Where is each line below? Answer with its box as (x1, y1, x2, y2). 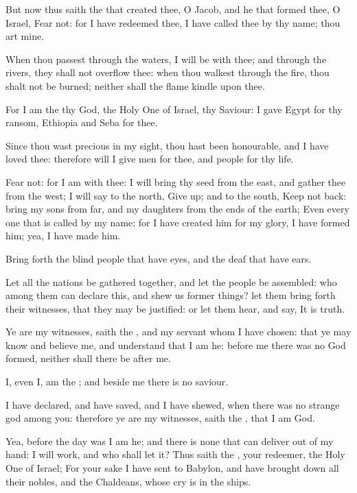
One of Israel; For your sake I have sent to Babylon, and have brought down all (5, 461, 339, 475)
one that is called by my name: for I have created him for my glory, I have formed (5, 215, 350, 229)
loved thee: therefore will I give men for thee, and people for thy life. (5, 152, 294, 166)
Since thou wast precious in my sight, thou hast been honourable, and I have (5, 138, 329, 152)
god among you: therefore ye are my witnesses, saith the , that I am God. (5, 411, 315, 425)
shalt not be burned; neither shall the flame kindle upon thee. (5, 78, 265, 93)
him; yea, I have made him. (5, 228, 121, 243)
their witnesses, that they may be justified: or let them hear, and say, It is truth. (5, 301, 345, 315)
